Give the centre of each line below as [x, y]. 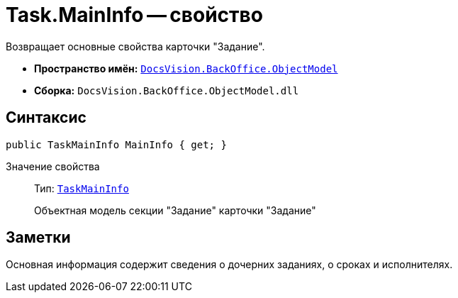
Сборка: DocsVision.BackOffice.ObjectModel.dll [167, 90]
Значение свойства [53, 166]
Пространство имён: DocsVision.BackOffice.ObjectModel [186, 68]
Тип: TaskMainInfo [82, 188]
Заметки [38, 238]
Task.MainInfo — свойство [134, 15]
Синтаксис [46, 118]
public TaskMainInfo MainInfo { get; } [116, 144]
